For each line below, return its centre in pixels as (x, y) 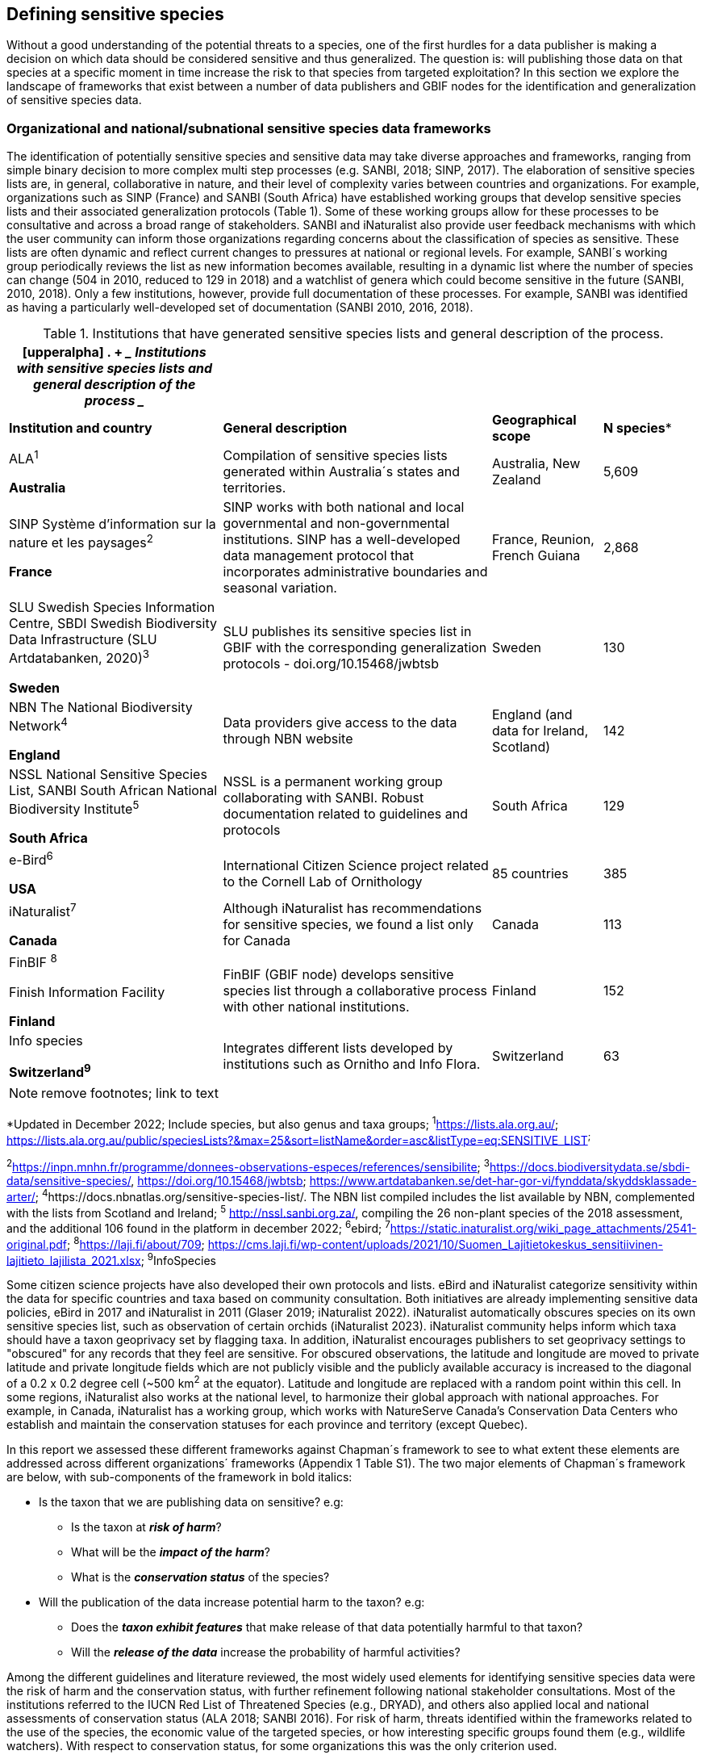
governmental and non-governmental (336, 524)
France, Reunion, (543, 540)
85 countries (530, 873)
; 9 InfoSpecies (178, 1259)
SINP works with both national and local (344, 507)
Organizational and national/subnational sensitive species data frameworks (249, 128)
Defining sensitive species (115, 14)
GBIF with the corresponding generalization (355, 647)
